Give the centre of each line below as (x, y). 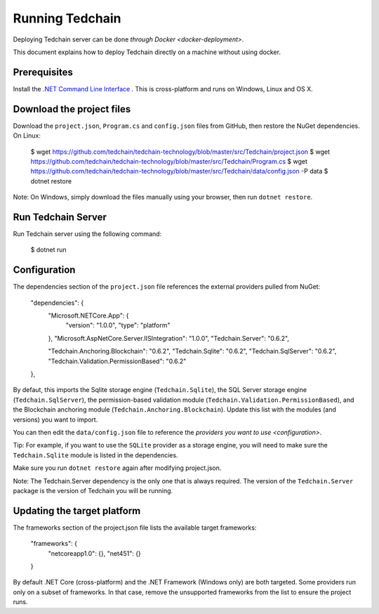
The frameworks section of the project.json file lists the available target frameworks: (135, 528)
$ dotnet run (48, 250)
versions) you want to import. (55, 419)
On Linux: (27, 136)
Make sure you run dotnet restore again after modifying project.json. (117, 468)
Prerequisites (43, 72)
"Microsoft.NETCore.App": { (88, 315)
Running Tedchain (67, 18)
